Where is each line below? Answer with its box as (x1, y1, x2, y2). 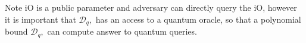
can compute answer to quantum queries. (47, 25, 197, 38)
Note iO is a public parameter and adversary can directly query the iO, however (5, 1, 297, 13)
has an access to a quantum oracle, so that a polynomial (95, 13, 301, 25)
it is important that (5, 13, 76, 25)
